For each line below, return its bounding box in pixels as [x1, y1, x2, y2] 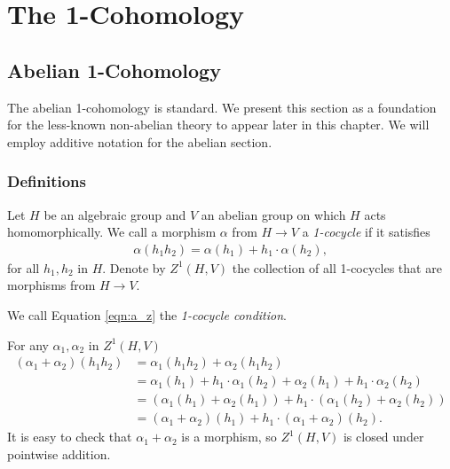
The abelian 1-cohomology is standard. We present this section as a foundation [7, 98, 437, 116]
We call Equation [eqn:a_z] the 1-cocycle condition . [7, 305, 287, 324]
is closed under [343, 427, 424, 446]
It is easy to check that [7, 427, 132, 446]
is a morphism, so [181, 427, 277, 446]
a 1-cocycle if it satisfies [302, 223, 430, 241]
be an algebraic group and [43, 205, 186, 223]
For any [7, 335, 49, 354]
